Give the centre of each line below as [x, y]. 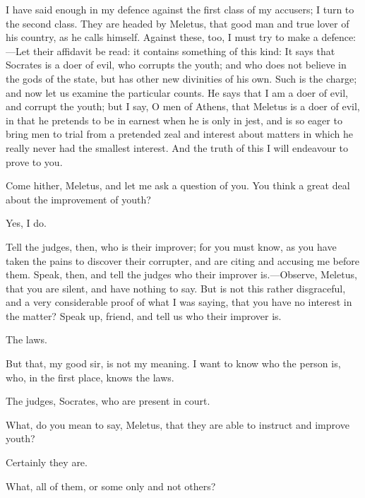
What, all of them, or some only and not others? [111, 486]
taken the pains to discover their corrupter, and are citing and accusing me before [183, 260]
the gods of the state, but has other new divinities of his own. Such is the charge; [181, 78]
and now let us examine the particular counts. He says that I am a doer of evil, [177, 92]
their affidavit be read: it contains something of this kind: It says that [184, 51]
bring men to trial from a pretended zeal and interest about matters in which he [179, 134]
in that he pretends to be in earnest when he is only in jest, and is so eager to [174, 120]
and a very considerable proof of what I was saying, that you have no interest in [179, 302]
